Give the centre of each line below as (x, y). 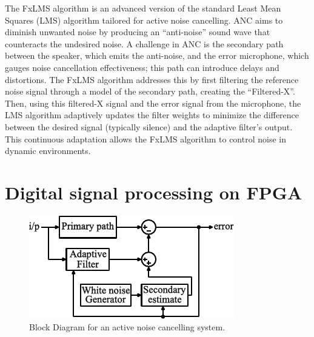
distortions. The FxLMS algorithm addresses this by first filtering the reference (152, 79)
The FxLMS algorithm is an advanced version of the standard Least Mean (143, 8)
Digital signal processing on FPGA (154, 192)
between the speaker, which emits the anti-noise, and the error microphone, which (157, 55)
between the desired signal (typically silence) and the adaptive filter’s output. (149, 126)
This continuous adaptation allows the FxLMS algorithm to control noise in (145, 138)
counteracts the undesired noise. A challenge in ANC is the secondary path (144, 43)
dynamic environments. (48, 151)
